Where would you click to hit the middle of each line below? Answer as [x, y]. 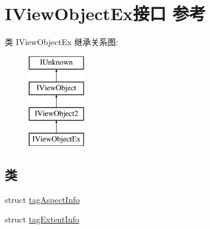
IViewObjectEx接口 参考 [105, 13]
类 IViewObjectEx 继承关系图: [62, 42]
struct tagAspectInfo [42, 199]
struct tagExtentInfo [42, 219]
